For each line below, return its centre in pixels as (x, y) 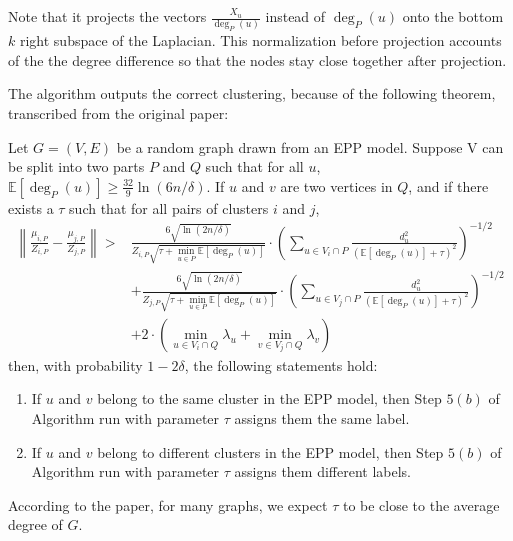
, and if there (448, 185)
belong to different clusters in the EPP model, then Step (270, 451)
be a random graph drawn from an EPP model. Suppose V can (310, 146)
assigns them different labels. (322, 471)
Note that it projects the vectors (107, 16)
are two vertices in (336, 185)
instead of (295, 16)
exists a (31, 207)
